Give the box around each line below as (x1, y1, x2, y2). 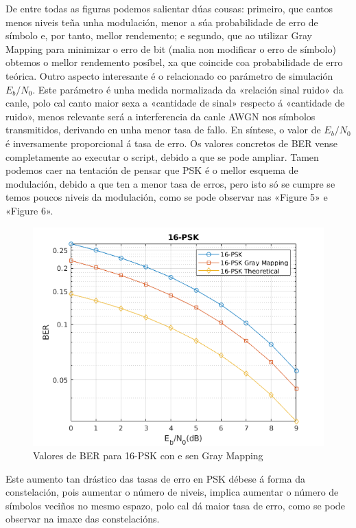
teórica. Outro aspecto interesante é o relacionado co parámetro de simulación (5, 68, 333, 82)
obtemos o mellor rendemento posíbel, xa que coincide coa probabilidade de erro (5, 55, 343, 69)
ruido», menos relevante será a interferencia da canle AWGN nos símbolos (5, 109, 316, 123)
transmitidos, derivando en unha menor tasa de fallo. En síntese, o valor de (5, 122, 321, 137)
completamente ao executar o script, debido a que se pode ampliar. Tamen (5, 149, 319, 164)
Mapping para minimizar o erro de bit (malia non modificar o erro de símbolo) (5, 41, 336, 56)
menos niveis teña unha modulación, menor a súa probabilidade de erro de (5, 14, 318, 29)
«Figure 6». (5, 203, 54, 217)
